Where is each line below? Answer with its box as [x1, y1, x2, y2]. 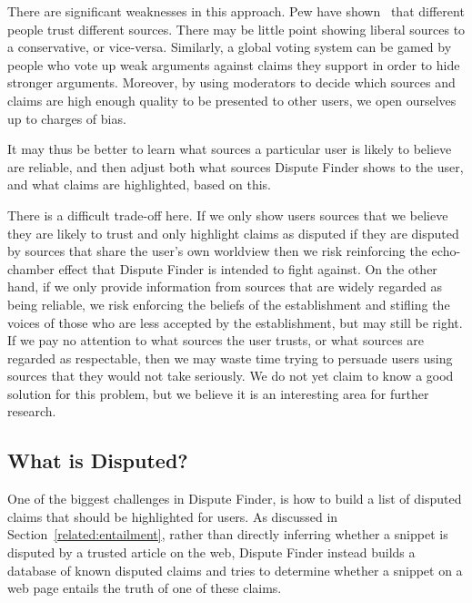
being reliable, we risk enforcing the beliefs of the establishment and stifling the [7, 294, 450, 313]
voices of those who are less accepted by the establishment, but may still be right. [7, 312, 463, 332]
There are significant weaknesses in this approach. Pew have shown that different [7, 2, 465, 20]
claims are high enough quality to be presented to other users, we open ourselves [7, 90, 457, 109]
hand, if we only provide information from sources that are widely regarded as [7, 277, 443, 296]
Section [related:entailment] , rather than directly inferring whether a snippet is [7, 525, 448, 544]
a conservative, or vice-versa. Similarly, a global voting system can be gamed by [7, 37, 452, 56]
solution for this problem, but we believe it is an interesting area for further [7, 383, 429, 403]
